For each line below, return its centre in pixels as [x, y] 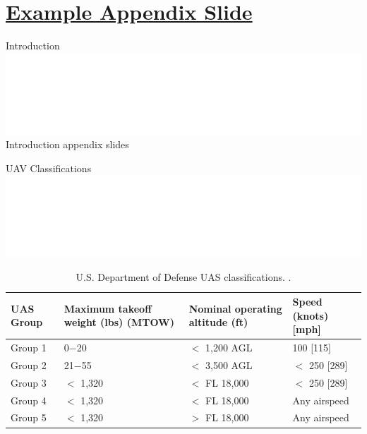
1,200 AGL [229, 348]
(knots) [311, 315]
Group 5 [29, 417]
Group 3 [29, 382]
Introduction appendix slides [67, 144]
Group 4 [29, 400]
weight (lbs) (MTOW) [119, 322]
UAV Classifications [49, 168]
